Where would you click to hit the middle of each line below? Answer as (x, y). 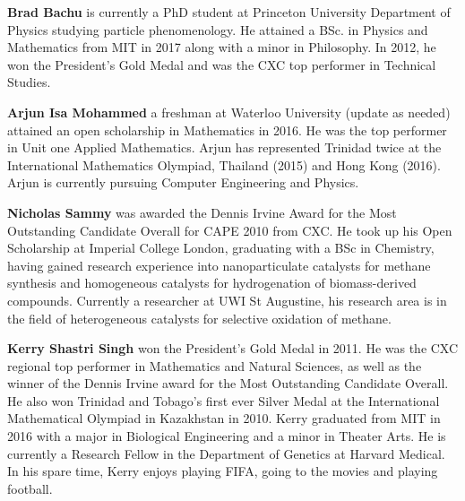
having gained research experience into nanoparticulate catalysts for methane (219, 265)
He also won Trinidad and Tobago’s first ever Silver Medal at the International (224, 400)
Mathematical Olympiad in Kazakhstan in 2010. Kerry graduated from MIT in (224, 418)
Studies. (29, 82)
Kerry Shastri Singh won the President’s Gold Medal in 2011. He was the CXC (233, 348)
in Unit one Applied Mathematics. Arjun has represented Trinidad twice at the (224, 147)
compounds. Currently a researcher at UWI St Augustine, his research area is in (227, 300)
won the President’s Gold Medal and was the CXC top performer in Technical (222, 64)
